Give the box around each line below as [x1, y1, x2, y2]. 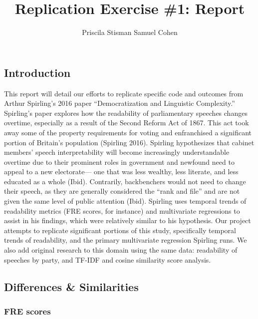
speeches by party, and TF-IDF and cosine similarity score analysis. [4, 254, 211, 265]
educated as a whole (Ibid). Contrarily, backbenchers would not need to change [4, 176, 246, 186]
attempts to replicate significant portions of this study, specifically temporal [4, 225, 236, 235]
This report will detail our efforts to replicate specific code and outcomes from [4, 88, 244, 98]
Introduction [4, 64, 71, 80]
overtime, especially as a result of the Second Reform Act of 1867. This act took [4, 117, 249, 128]
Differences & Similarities [4, 279, 139, 294]
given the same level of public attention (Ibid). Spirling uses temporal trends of [4, 196, 247, 206]
